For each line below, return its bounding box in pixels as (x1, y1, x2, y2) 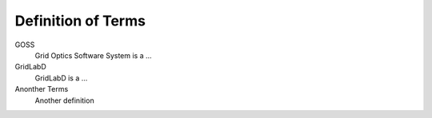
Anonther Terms (14, 85, 69, 94)
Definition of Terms (14, 12, 146, 29)
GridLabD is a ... (34, 73, 88, 83)
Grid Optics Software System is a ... (34, 50, 152, 60)
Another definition (34, 96, 95, 105)
